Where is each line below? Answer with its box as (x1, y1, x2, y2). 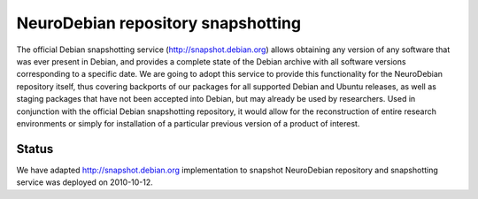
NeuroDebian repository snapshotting (16, 13, 301, 33)
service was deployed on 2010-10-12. (16, 177, 154, 188)
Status (16, 142, 54, 157)
